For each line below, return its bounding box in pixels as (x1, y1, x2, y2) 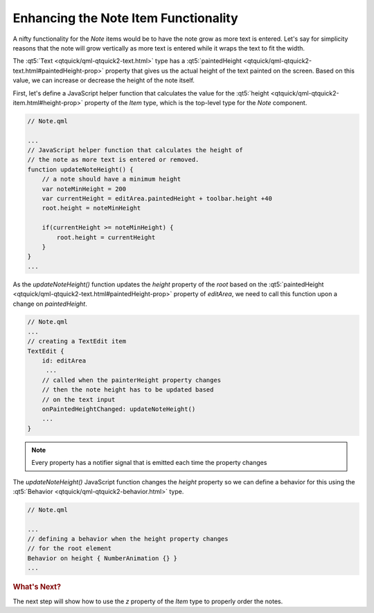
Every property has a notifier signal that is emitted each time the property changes (31, 459, 267, 467)
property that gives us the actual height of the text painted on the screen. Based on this (105, 66, 355, 75)
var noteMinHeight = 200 (42, 185, 127, 193)
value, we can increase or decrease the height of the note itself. (12, 76, 195, 84)
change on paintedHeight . (12, 300, 88, 308)
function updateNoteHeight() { (27, 165, 134, 173)
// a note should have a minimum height (42, 175, 181, 183)
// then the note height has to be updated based (42, 386, 214, 394)
